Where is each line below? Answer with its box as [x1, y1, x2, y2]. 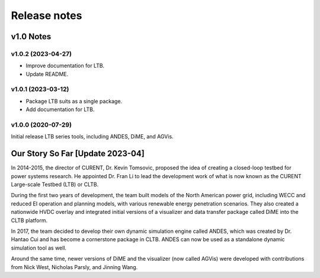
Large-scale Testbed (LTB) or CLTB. [11, 181, 99, 188]
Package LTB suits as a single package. [25, 97, 123, 105]
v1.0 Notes [11, 31, 52, 42]
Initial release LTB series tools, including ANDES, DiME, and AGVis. [11, 133, 174, 140]
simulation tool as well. [11, 244, 67, 251]
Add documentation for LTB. [25, 106, 95, 113]
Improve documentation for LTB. [25, 62, 105, 69]
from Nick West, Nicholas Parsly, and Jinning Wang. [11, 263, 138, 270]
